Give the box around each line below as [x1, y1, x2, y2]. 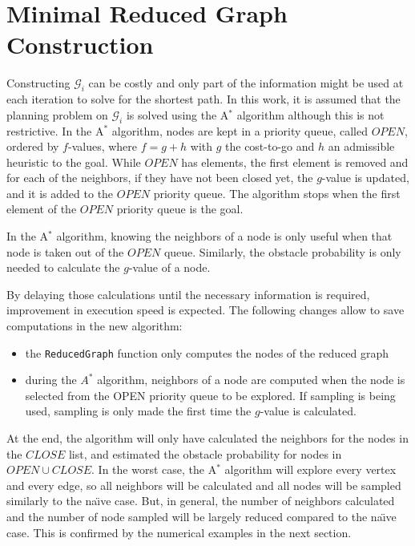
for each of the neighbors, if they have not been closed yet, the [6, 169, 313, 186]
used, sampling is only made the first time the [25, 402, 252, 419]
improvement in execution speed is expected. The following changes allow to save [6, 301, 405, 318]
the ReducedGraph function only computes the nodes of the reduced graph [25, 344, 389, 361]
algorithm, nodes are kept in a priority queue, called [111, 122, 368, 139]
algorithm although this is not [236, 106, 385, 123]
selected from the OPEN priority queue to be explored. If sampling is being [25, 386, 396, 403]
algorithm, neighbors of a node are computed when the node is [97, 371, 405, 388]
